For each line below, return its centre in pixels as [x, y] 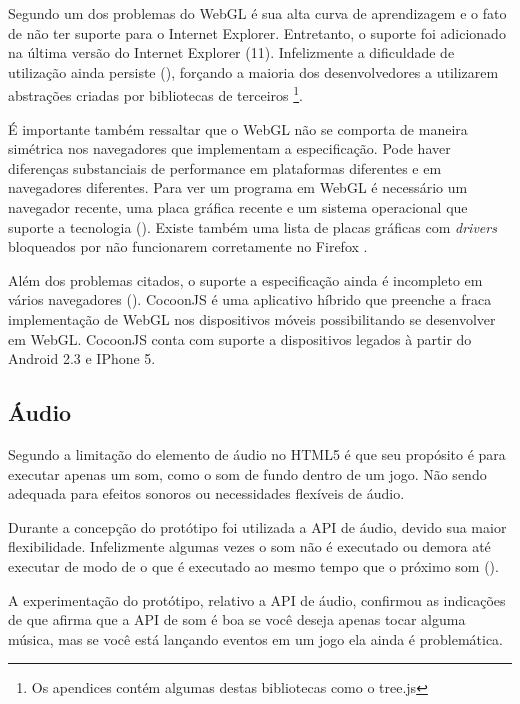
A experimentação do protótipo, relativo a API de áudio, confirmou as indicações [257, 599]
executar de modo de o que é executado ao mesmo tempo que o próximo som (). [253, 565]
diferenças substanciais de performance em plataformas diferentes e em [225, 167]
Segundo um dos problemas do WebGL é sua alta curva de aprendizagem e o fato [257, 13]
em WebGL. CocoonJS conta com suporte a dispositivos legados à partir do [240, 338]
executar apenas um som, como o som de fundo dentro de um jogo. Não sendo [247, 473]
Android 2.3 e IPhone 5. [82, 358]
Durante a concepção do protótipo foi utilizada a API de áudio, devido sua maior [257, 526]
